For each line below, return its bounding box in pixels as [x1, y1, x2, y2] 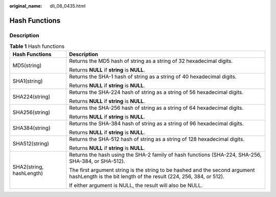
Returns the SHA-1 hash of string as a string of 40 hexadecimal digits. [69, 73, 237, 80]
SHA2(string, [12, 163, 44, 170]
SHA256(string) [12, 109, 51, 116]
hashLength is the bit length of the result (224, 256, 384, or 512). [69, 173, 225, 180]
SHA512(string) [12, 140, 50, 147]
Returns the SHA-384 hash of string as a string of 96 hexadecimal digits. [69, 120, 244, 127]
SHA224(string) [12, 93, 51, 100]
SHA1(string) [12, 77, 43, 84]
